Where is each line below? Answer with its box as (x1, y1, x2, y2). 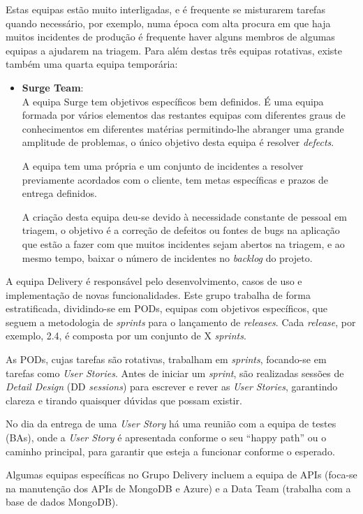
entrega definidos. (22, 186, 97, 200)
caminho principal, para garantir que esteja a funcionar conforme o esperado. (6, 443, 335, 458)
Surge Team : (22, 80, 84, 94)
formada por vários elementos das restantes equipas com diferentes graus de (22, 108, 346, 122)
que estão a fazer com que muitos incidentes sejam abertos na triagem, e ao (22, 236, 345, 251)
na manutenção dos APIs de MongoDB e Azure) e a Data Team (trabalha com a (6, 480, 351, 495)
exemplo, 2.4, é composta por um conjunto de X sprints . (6, 328, 246, 343)
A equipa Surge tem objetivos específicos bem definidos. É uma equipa (22, 94, 324, 108)
